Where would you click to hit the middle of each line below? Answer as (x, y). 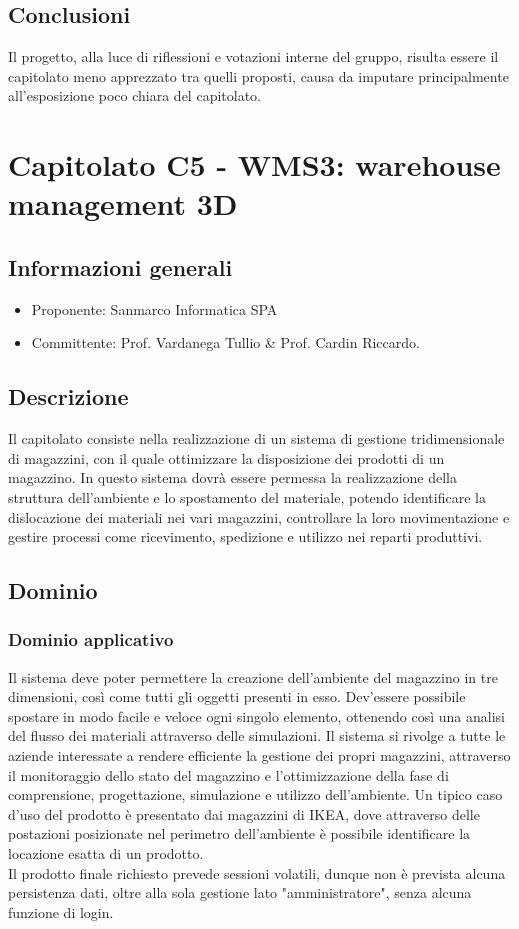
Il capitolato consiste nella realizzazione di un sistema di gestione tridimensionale (256, 438)
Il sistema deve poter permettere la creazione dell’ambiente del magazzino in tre (253, 676)
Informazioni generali (120, 266)
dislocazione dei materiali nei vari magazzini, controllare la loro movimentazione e (259, 516)
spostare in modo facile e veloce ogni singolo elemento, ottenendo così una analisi (256, 715)
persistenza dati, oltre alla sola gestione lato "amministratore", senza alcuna (240, 892)
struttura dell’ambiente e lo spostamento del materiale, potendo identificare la (247, 496)
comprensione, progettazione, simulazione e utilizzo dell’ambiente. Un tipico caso (255, 794)
